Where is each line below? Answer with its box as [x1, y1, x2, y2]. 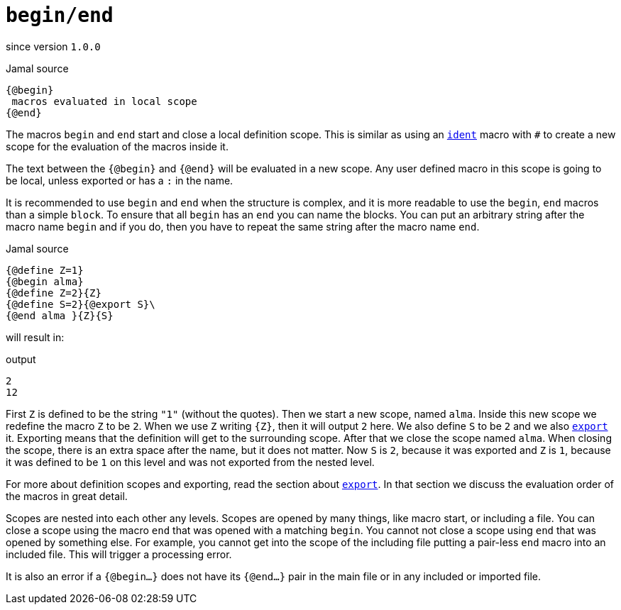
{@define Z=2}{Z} [6, 287, 101, 299]
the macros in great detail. [6, 489, 128, 502]
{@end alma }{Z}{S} [6, 309, 114, 321]
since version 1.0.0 [6, 40, 101, 52]
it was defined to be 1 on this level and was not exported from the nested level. [6, 455, 375, 468]
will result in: [6, 331, 65, 343]
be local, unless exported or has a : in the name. [6, 174, 233, 187]
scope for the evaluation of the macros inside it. [6, 140, 229, 152]
